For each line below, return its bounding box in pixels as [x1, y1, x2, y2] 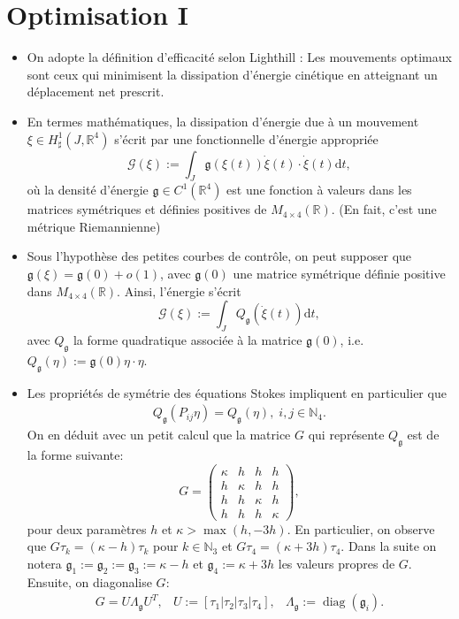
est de [407, 425, 440, 444]
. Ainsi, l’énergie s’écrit [117, 281, 241, 300]
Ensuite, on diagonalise [27, 572, 152, 591]
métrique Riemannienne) [27, 217, 161, 235]
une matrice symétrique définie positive [233, 264, 446, 283]
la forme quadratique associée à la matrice [73, 331, 302, 349]
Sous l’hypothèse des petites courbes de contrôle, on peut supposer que [27, 247, 412, 265]
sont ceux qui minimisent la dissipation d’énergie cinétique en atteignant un [27, 65, 438, 83]
